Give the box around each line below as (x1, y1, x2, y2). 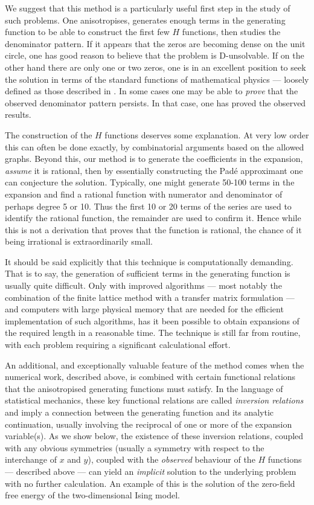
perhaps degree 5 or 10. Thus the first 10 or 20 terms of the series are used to (5, 199, 292, 212)
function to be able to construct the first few (5, 25, 170, 38)
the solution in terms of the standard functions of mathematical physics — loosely (5, 72, 309, 85)
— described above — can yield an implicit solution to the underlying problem (5, 465, 296, 477)
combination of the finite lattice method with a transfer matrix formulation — (5, 291, 295, 303)
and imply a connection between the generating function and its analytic (5, 406, 274, 418)
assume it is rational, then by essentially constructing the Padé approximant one (5, 164, 303, 176)
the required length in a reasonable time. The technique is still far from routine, (5, 326, 301, 339)
